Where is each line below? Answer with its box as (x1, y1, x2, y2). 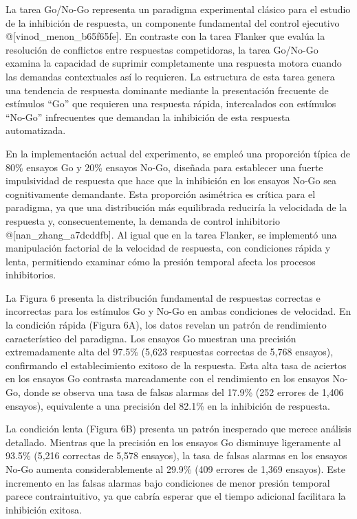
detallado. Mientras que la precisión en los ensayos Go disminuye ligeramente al (6, 434, 341, 449)
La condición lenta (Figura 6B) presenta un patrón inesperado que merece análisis (6, 421, 351, 436)
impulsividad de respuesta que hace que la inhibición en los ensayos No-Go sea (6, 173, 336, 188)
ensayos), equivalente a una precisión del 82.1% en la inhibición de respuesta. (6, 398, 330, 412)
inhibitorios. (6, 267, 56, 282)
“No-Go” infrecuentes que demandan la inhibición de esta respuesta (6, 109, 290, 124)
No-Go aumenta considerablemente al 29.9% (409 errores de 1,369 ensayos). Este (6, 462, 345, 476)
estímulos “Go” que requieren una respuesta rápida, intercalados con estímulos (6, 96, 336, 111)
